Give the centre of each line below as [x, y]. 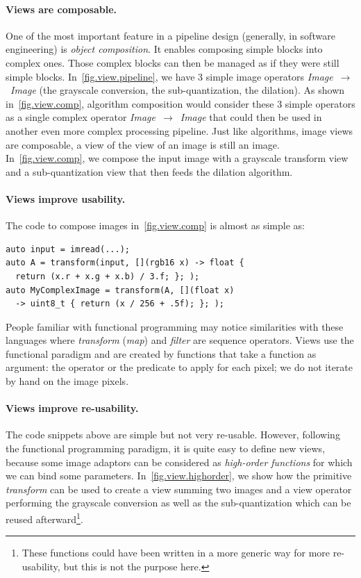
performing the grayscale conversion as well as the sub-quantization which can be [178, 503]
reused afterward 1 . [44, 518]
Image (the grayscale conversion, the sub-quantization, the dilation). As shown [178, 90]
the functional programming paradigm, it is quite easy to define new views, [166, 448]
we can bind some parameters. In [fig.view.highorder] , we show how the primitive [179, 476]
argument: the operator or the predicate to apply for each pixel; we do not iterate [179, 367]
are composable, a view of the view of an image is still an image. [143, 144]
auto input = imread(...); [68, 249]
